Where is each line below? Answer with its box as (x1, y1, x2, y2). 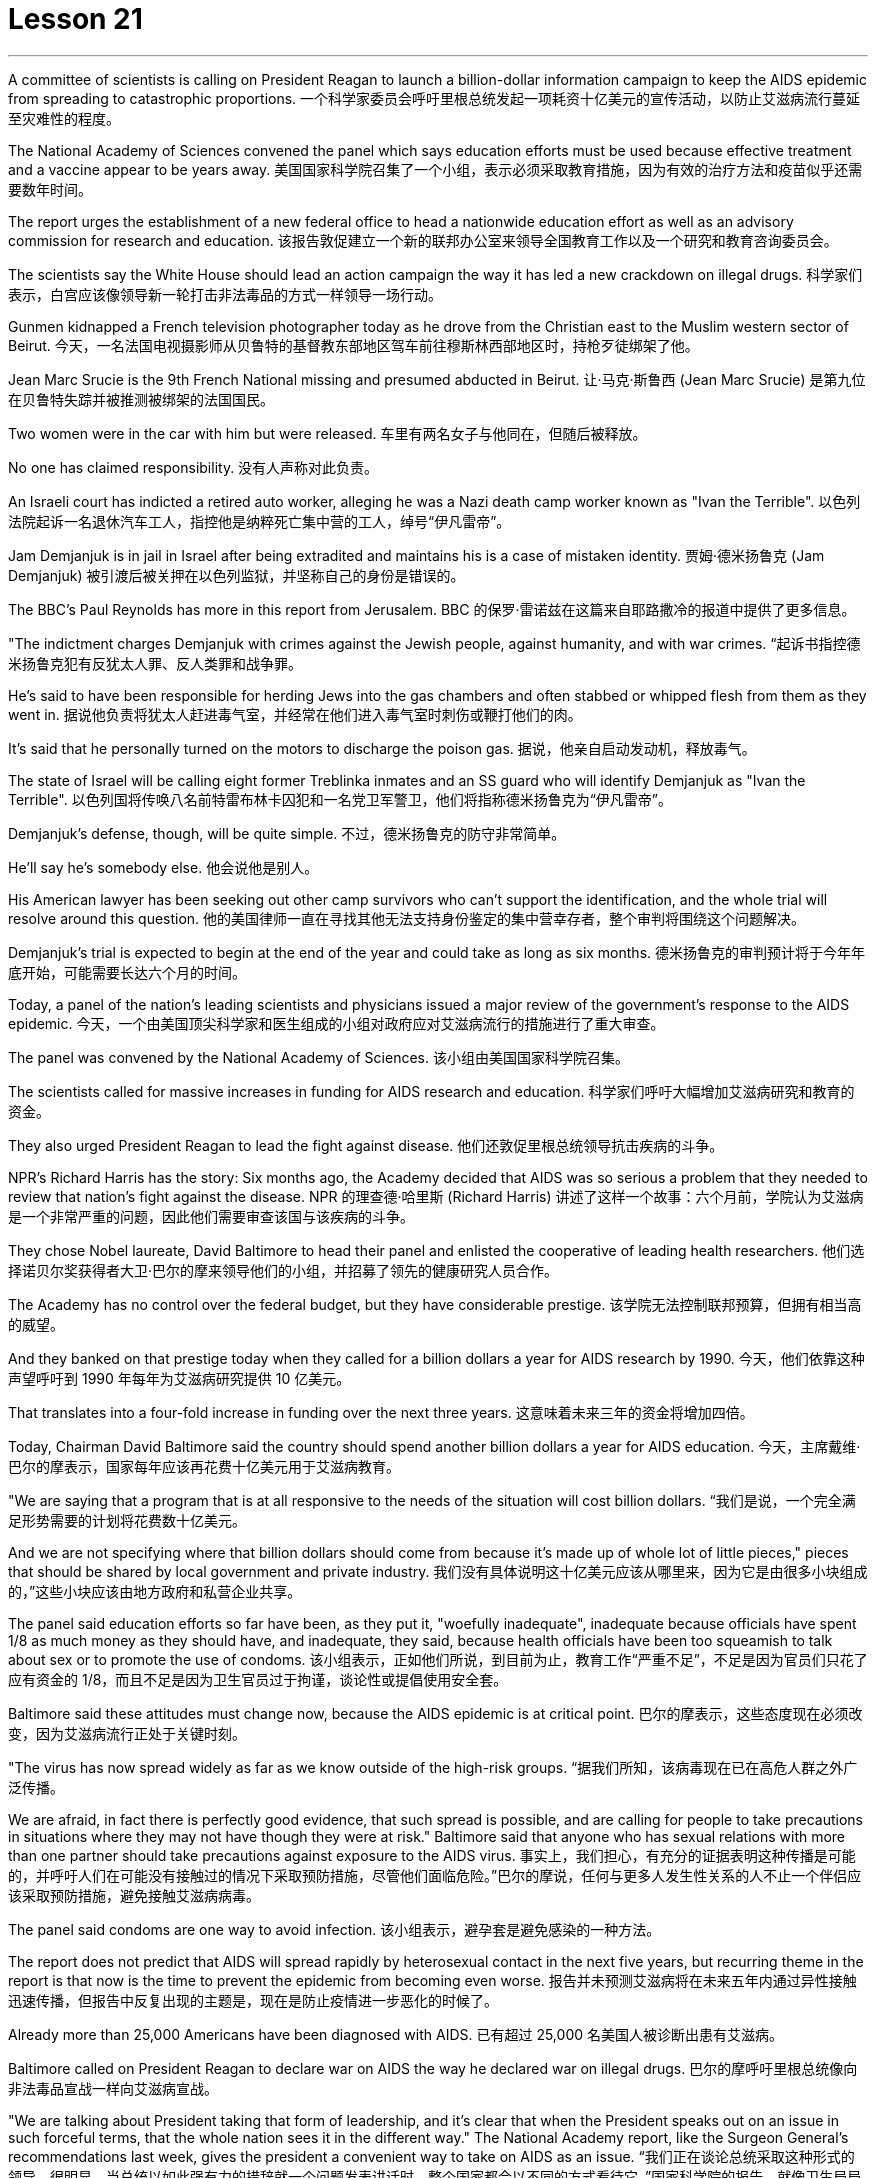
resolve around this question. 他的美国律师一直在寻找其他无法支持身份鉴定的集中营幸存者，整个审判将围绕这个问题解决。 (8, 909, 806, 927)
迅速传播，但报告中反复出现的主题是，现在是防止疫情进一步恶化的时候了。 (8, 1991, 498, 2009)
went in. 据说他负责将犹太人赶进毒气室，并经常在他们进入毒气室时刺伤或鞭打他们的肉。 (8, 705, 582, 723)
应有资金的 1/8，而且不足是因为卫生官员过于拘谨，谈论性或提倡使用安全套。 (8, 1670, 508, 1688)
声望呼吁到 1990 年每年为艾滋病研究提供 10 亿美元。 (8, 1369, 351, 1387)
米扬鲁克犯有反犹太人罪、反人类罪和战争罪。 (8, 654, 302, 672)
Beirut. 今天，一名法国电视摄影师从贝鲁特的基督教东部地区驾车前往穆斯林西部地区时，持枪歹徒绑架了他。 (8, 336, 699, 354)
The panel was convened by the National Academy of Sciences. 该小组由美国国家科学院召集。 (8, 1048, 629, 1066)
